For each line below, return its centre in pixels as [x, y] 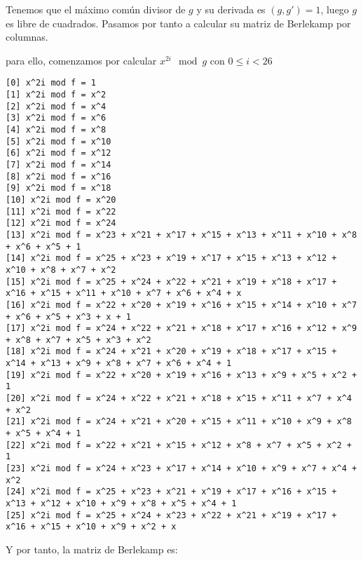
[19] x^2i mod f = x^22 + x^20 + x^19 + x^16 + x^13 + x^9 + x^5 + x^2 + [181, 375]
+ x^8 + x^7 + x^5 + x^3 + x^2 [78, 340]
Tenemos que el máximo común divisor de [96, 9]
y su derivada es [231, 9]
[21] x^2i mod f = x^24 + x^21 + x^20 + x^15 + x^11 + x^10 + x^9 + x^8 [179, 422]
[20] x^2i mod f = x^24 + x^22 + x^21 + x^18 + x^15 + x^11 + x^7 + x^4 [179, 399]
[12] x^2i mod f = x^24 [61, 223]
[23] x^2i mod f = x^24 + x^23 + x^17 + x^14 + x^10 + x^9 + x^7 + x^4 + [181, 469]
